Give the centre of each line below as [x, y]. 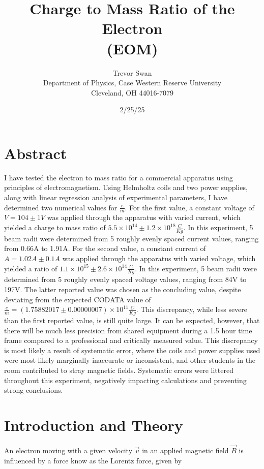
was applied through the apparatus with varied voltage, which [159, 258]
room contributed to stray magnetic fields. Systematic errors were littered [119, 370]
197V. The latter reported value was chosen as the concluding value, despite [123, 289]
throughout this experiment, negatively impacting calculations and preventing [125, 380]
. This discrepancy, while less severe [192, 309]
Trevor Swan [132, 72]
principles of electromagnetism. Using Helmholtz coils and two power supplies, [126, 187]
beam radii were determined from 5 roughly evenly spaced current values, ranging [131, 238]
